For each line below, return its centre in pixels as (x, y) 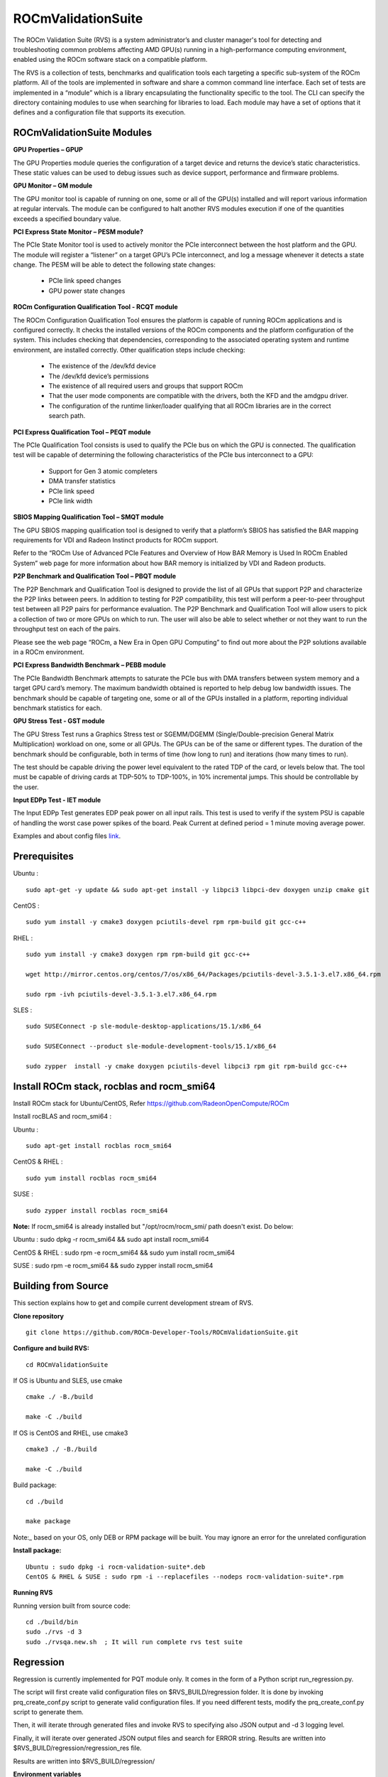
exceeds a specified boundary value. (67, 219)
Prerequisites (43, 857)
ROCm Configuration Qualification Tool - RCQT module (96, 307)
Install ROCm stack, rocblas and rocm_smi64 (114, 1086)
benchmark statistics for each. (57, 708)
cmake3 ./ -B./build (61, 1449)
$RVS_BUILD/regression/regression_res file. (77, 1748)
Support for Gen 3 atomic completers (103, 471)
